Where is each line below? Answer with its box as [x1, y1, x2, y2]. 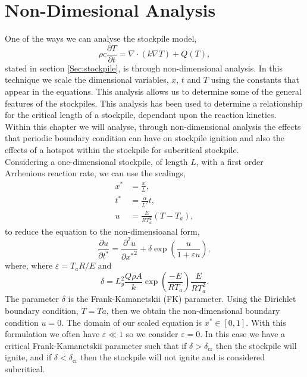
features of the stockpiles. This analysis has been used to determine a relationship [5, 96, 303, 109]
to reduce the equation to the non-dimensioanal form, [5, 225, 200, 237]
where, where [5, 259, 53, 272]
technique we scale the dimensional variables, [5, 73, 169, 86]
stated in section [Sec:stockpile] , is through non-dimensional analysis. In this [5, 61, 283, 74]
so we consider [126, 328, 178, 340]
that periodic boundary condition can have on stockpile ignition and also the [5, 132, 285, 144]
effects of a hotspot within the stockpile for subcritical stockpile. [5, 143, 239, 155]
